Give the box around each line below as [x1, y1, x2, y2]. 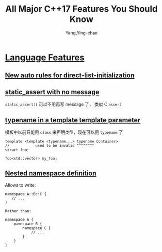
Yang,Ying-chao [65, 30, 98, 36]
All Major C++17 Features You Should [5, 3, 158, 15]
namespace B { [14, 221, 42, 226]
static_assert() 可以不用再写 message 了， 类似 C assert [5, 101, 122, 108]
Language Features [5, 52, 85, 63]
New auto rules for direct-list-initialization [5, 72, 135, 80]
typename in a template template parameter [5, 116, 141, 124]
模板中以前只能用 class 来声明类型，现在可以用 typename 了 [5, 129, 123, 135]
